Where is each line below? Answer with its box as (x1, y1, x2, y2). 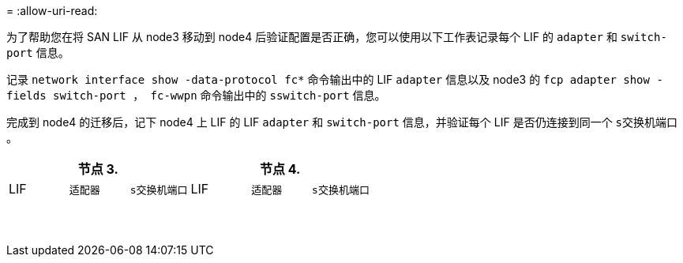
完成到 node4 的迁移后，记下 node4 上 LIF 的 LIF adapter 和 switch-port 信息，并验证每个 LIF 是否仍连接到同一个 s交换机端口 (6, 115, 678, 129)
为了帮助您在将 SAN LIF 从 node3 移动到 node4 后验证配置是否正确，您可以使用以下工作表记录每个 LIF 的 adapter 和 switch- (6, 30, 667, 43)
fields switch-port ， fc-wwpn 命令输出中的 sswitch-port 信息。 (6, 88, 386, 102)
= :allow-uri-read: (6, 4, 98, 17)
